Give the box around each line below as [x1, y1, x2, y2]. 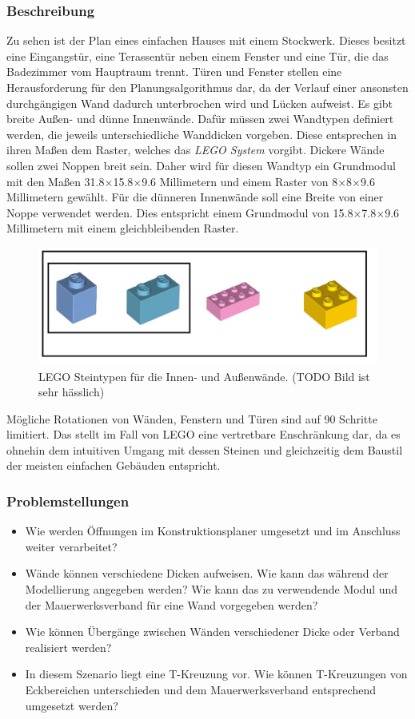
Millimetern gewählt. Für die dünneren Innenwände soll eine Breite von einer [6, 189, 384, 205]
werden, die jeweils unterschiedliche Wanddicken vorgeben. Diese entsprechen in [6, 125, 397, 142]
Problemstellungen [6, 491, 130, 510]
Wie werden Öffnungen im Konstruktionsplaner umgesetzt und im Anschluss [25, 522, 401, 539]
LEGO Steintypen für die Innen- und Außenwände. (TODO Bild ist [38, 367, 370, 384]
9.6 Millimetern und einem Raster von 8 [142, 173, 338, 189]
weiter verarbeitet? [25, 538, 118, 554]
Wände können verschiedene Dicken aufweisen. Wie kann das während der [25, 565, 389, 582]
